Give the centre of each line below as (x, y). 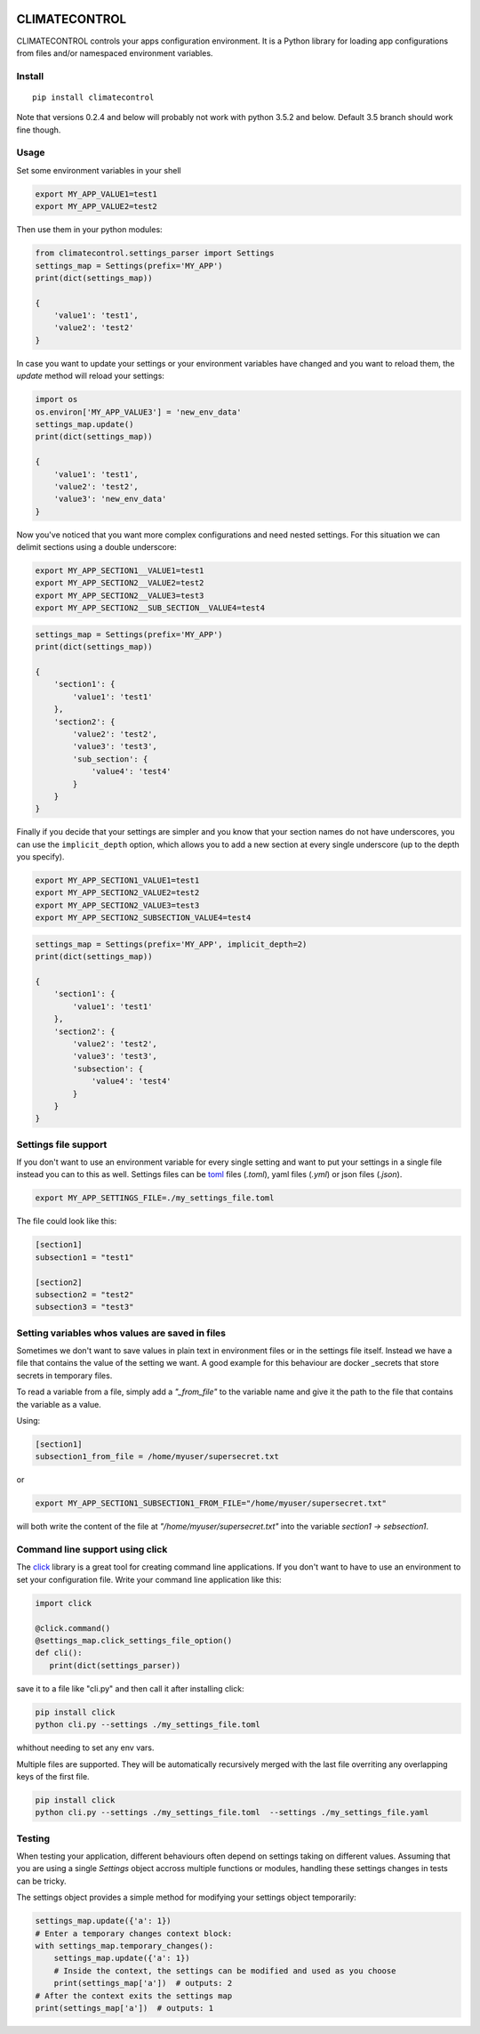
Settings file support (62, 1144)
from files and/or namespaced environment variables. (115, 52)
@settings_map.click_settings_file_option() (134, 1641)
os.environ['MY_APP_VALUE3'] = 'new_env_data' (138, 412)
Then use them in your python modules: (90, 230)
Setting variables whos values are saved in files (121, 1333)
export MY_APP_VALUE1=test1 (96, 194)
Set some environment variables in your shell (99, 170)
